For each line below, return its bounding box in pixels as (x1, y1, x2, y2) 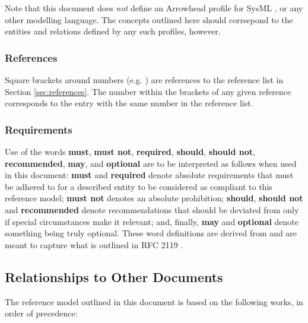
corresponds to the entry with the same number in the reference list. (5, 97, 253, 109)
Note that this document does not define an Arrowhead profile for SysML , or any (5, 2, 303, 14)
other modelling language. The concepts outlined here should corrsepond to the (5, 13, 293, 26)
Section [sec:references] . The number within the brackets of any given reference (5, 85, 291, 97)
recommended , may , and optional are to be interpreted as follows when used (5, 157, 297, 169)
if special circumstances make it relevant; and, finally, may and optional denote (5, 215, 299, 227)
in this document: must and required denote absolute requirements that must (5, 169, 294, 181)
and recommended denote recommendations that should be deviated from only (5, 203, 299, 216)
